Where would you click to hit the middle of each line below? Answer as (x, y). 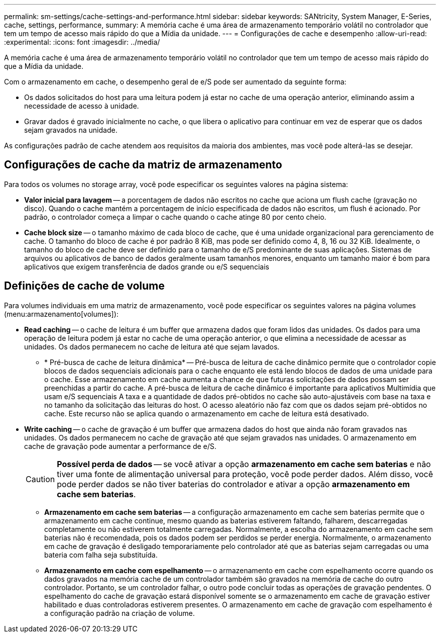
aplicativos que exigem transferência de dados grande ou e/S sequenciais (147, 266)
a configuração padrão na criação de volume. (120, 613)
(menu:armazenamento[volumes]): (61, 314)
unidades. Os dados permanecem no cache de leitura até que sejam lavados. (152, 346)
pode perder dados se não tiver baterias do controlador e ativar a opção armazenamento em (233, 484)
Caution (40, 479)
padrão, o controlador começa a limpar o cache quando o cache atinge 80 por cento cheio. (175, 217)
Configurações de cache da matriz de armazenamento (143, 165)
